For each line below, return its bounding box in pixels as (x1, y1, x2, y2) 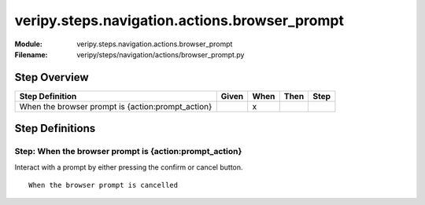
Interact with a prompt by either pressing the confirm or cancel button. (14, 162, 243, 172)
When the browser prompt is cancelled (28, 181, 179, 189)
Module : (14, 39, 42, 49)
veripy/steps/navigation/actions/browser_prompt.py (76, 49, 245, 59)
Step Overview (14, 71, 90, 84)
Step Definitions (14, 122, 96, 135)
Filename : (14, 49, 48, 59)
